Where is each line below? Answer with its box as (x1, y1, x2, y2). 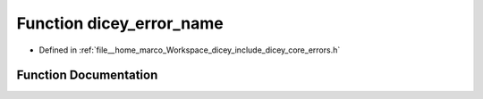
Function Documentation (16, 68, 158, 83)
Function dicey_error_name (16, 13, 224, 33)
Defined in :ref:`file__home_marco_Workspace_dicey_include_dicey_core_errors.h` (38, 45, 341, 55)
